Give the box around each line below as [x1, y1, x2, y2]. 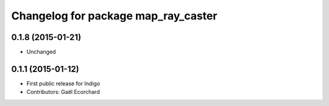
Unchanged [26, 48, 56, 56]
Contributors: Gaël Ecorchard [26, 88, 100, 96]
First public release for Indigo [26, 79, 101, 87]
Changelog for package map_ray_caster [11, 9, 218, 22]
